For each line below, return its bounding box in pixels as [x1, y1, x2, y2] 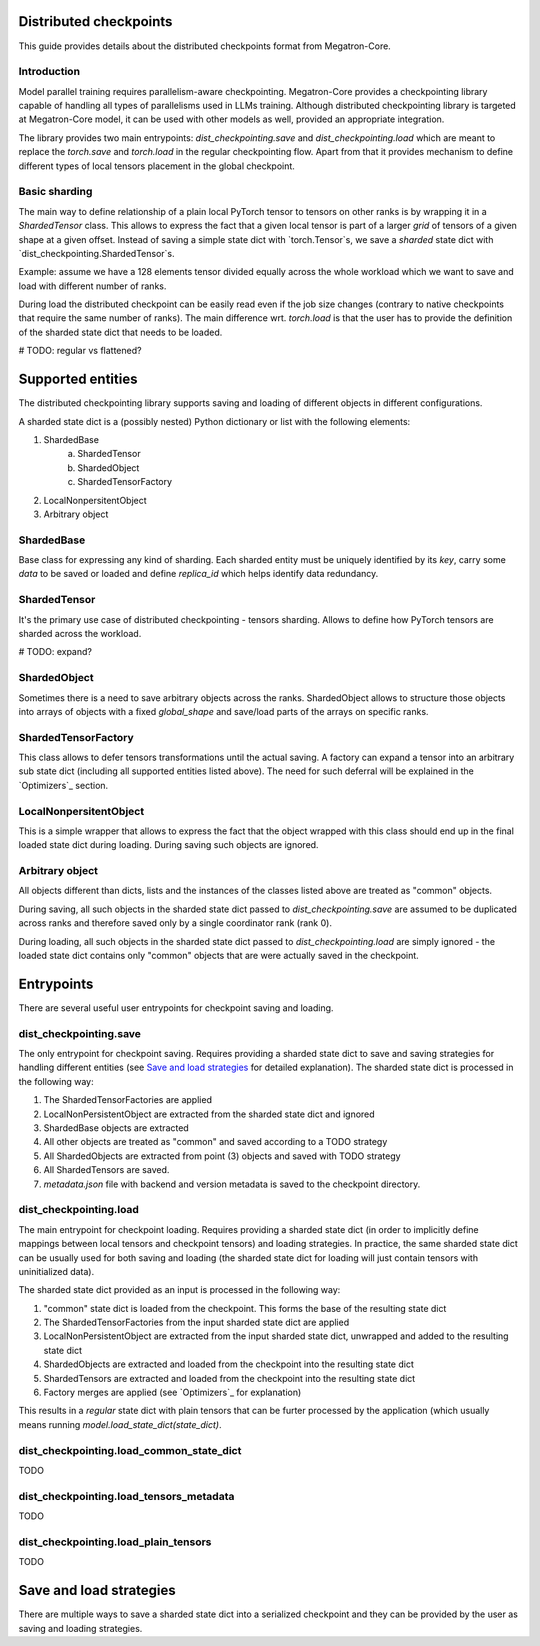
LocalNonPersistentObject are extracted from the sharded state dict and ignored [43, 1108, 375, 1120]
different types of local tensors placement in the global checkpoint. [18, 160, 295, 172]
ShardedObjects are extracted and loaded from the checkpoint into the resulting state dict [43, 1358, 414, 1370]
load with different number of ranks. [18, 280, 167, 292]
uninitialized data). [18, 1265, 95, 1277]
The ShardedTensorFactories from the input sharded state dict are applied [43, 1316, 350, 1329]
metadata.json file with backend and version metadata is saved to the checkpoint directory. [43, 1178, 421, 1190]
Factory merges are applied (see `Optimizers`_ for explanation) [43, 1386, 302, 1399]
